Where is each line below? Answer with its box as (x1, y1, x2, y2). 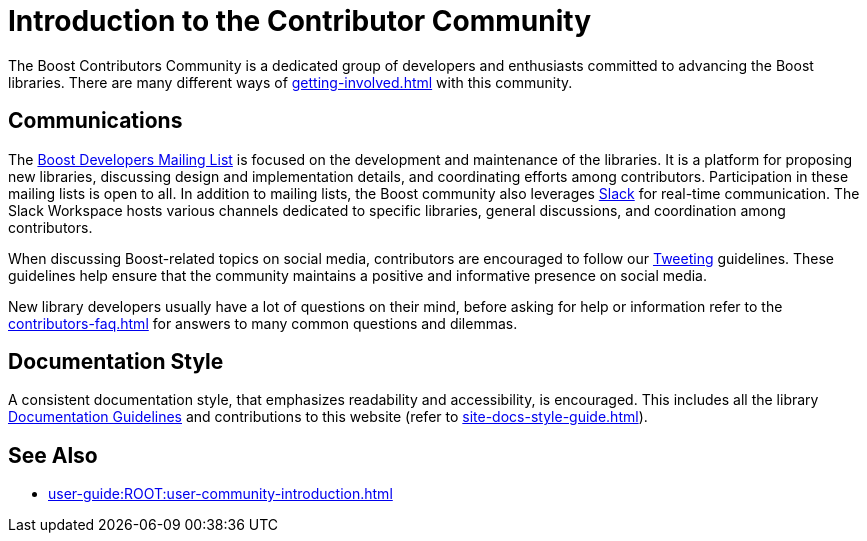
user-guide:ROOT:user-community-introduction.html (48, 485, 393, 503)
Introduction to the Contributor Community (8, 4, 592, 38)
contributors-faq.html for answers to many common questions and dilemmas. (8, 314, 518, 332)
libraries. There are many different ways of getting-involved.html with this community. (8, 73, 573, 91)
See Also (8, 442, 98, 468)
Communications (8, 108, 183, 134)
